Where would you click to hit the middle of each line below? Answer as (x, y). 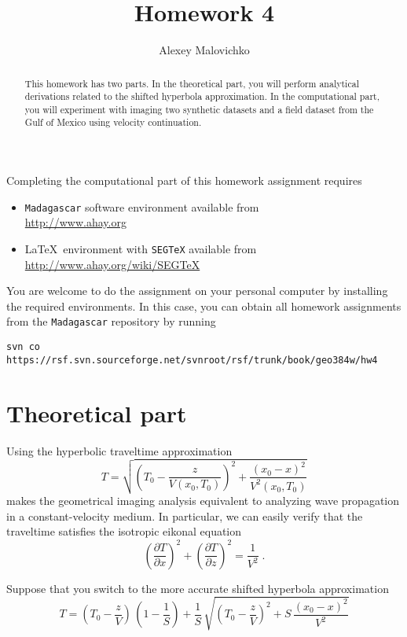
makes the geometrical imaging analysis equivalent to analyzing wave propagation (203, 501)
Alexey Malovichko (204, 50)
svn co (23, 347)
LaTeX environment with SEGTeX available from (141, 248)
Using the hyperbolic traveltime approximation (119, 450)
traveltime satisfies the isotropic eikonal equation (124, 531)
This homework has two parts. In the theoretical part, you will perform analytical (192, 83)
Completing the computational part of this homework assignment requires (184, 180)
